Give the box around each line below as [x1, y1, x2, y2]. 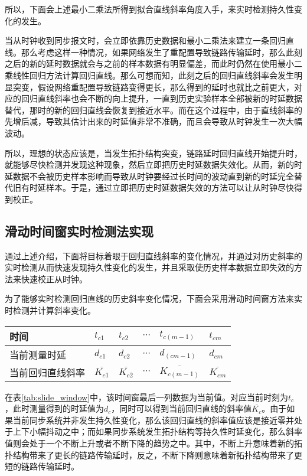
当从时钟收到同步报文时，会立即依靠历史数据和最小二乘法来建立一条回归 [5, 34, 286, 47]
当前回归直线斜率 [9, 365, 86, 379]
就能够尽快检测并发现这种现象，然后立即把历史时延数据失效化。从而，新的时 [5, 158, 302, 171]
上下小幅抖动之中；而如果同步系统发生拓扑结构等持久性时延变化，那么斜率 [12, 425, 302, 438]
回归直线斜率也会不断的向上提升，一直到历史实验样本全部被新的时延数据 [21, 92, 302, 105]
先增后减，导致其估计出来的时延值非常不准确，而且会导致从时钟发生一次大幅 [5, 115, 302, 128]
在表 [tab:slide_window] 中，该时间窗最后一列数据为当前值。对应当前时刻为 [5, 390, 288, 403]
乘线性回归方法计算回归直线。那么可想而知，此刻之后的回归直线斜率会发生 [5, 69, 294, 81]
